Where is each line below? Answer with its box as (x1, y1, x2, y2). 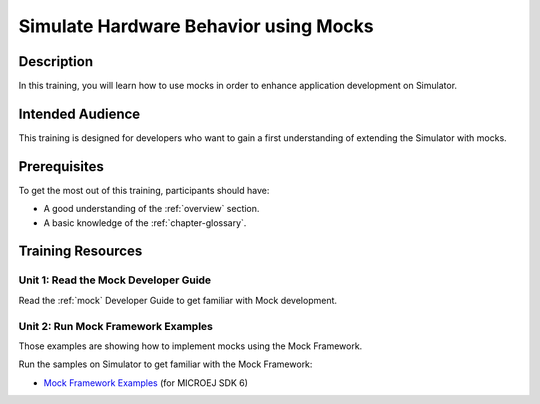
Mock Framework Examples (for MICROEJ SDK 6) (43, 376, 249, 389)
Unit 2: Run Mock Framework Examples (18, 319, 214, 333)
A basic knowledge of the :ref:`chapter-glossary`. (43, 216, 247, 229)
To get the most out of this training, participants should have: (18, 184, 270, 196)
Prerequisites (18, 158, 104, 175)
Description (18, 53, 94, 70)
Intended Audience (18, 105, 141, 122)
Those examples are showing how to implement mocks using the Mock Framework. (18, 340, 363, 352)
